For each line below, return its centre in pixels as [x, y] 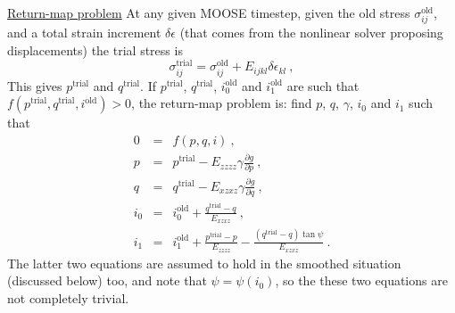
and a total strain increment [84, 33]
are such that [323, 85]
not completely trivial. [68, 298]
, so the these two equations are [361, 280]
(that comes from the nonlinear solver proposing [311, 33]
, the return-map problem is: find [222, 103]
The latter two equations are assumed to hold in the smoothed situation [204, 263]
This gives [35, 85]
